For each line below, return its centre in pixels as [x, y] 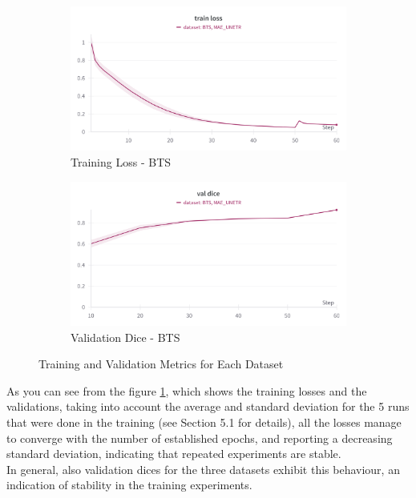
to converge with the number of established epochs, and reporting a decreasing [200, 438]
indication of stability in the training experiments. [129, 485]
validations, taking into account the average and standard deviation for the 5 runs [208, 406]
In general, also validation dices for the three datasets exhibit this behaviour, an [203, 469]
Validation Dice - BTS [125, 337]
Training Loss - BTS [121, 161]
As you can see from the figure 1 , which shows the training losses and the [187, 390]
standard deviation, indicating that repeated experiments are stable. [174, 454]
